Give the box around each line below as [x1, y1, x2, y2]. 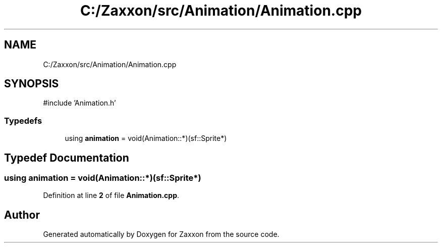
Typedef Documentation [4, 151, 129, 164]
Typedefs [4, 115, 42, 126]
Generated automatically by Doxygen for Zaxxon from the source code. [43, 230, 280, 239]
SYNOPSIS [4, 77, 59, 90]
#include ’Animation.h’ [43, 98, 116, 108]
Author [4, 208, 40, 221]
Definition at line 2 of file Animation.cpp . [43, 191, 180, 200]
